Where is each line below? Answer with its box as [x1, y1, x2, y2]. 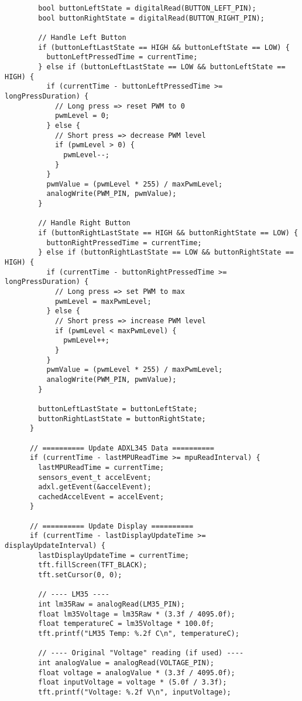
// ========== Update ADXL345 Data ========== [29, 443, 214, 452]
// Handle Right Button [38, 219, 131, 228]
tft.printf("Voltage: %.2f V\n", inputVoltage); [38, 688, 231, 696]
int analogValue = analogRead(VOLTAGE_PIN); [38, 658, 214, 667]
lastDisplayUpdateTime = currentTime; [38, 551, 189, 560]
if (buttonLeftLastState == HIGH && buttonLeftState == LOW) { [38, 43, 290, 52]
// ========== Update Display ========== [29, 521, 194, 530]
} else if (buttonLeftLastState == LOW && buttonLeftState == [38, 62, 286, 71]
